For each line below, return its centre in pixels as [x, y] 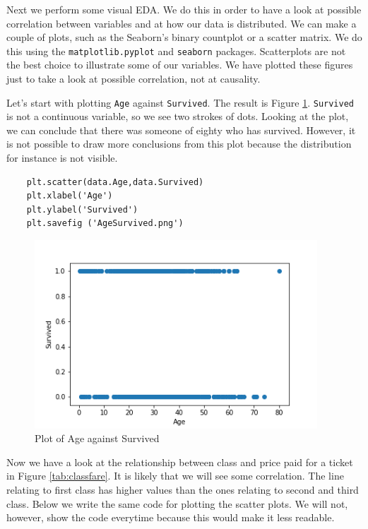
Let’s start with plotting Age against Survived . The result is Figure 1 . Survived [180, 102]
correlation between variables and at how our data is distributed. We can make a [182, 23]
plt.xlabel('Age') [70, 196]
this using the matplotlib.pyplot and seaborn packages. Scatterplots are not [176, 50]
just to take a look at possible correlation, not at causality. [133, 79]
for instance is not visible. [62, 158]
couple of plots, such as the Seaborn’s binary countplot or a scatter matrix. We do [184, 37]
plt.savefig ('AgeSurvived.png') [105, 224]
